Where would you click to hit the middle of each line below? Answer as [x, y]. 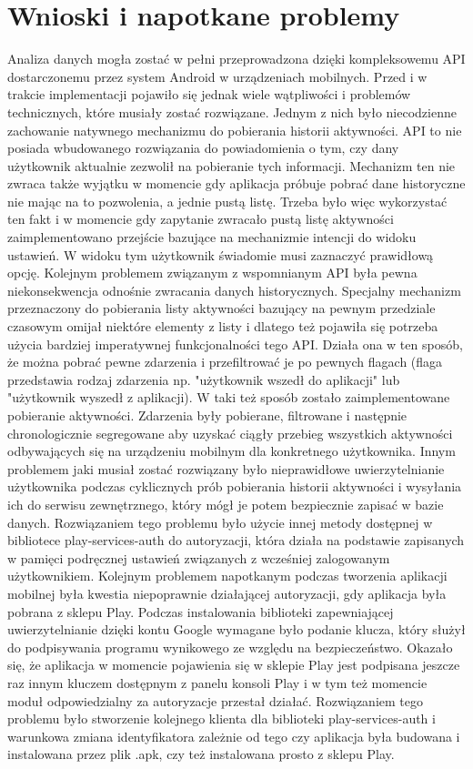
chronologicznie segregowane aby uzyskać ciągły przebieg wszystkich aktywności [230, 433]
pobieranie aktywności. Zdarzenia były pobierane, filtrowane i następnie [207, 415]
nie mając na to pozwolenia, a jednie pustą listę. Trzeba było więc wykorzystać [227, 201]
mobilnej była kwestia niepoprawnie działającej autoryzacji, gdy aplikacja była [227, 593]
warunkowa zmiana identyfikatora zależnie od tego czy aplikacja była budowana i [234, 736]
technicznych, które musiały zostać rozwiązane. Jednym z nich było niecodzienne [232, 111]
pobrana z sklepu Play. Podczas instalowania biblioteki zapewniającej [201, 611]
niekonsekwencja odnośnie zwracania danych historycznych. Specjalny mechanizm [234, 290]
